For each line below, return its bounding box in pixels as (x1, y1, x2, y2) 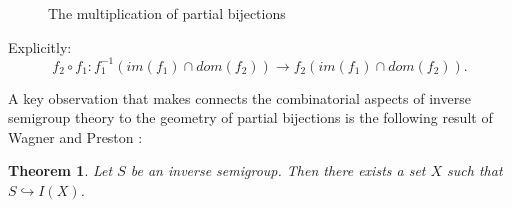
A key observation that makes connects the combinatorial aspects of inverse (8, 87, 471, 108)
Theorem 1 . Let (8, 160, 113, 181)
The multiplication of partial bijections (48, 3, 286, 23)
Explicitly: (8, 36, 72, 57)
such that (447, 160, 503, 181)
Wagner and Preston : (8, 126, 143, 147)
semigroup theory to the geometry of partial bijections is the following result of (8, 107, 493, 128)
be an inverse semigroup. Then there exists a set (130, 160, 426, 181)
